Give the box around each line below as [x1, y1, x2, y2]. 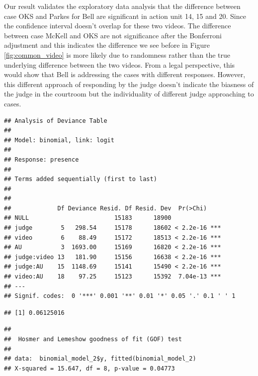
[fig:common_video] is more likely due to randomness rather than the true [4, 49, 231, 60]
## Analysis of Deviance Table [4, 117, 107, 124]
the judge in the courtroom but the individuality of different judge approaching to [4, 89, 254, 99]
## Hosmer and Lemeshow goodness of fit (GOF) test [4, 336, 182, 343]
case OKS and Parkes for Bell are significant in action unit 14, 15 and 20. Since [4, 10, 246, 21]
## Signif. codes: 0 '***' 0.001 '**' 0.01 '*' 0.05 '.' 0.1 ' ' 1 [4, 292, 236, 300]
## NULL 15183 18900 [4, 214, 172, 222]
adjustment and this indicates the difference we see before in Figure [4, 40, 210, 50]
